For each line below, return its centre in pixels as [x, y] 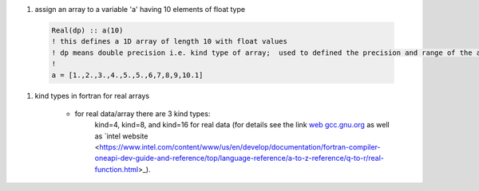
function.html [117, 169]
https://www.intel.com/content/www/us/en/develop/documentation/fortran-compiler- [240, 147]
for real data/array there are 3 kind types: [143, 113]
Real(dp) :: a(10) [87, 30]
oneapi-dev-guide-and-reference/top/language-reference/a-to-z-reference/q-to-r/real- [239, 158]
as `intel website [121, 136]
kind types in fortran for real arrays [92, 95]
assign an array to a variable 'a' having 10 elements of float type [140, 9]
